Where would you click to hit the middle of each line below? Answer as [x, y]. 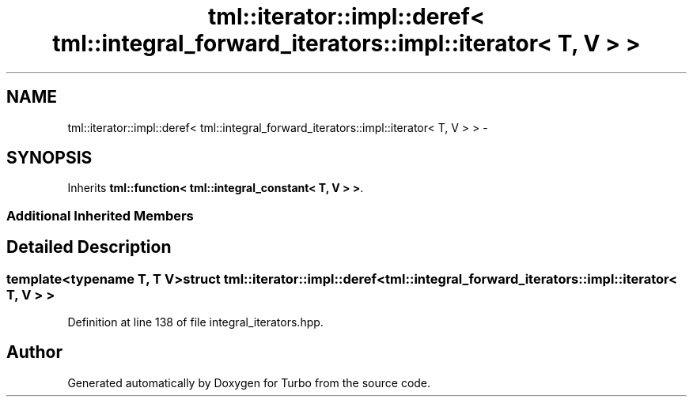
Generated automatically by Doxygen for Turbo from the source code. [249, 382]
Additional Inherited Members [100, 215]
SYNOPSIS [49, 158]
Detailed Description [89, 247]
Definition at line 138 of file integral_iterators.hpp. [195, 322]
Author [34, 352]
